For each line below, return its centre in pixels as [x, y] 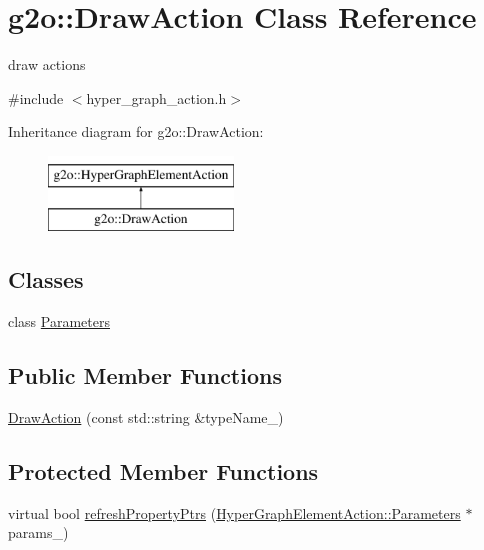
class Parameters [59, 321]
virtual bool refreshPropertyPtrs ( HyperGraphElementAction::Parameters [234, 512]
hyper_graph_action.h [156, 97]
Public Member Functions [145, 375]
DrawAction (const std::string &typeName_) [146, 417]
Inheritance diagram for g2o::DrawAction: [136, 131]
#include [36, 97]
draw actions [47, 64]
